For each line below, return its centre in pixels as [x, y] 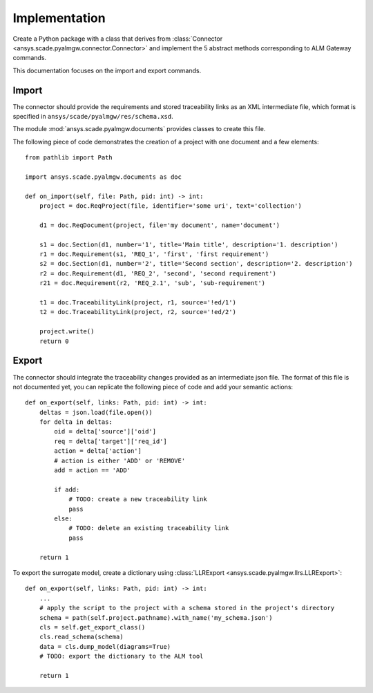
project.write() [67, 332]
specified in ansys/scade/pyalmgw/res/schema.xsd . [93, 117]
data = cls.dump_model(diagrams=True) [105, 646]
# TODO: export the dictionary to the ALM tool [121, 656]
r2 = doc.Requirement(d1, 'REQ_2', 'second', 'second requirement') [157, 273]
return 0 [54, 341]
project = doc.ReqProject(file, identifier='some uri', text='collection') [170, 206]
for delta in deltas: [76, 422]
